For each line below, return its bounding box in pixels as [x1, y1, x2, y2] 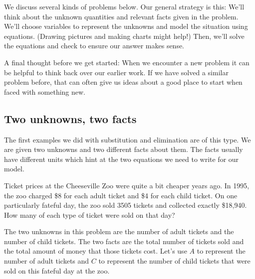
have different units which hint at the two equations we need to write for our [4, 153, 239, 164]
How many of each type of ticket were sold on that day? [4, 209, 175, 220]
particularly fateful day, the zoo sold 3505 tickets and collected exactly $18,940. [4, 200, 247, 210]
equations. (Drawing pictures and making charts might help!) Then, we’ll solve [4, 30, 245, 41]
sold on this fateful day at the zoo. [4, 265, 110, 276]
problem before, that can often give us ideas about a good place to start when [4, 77, 243, 87]
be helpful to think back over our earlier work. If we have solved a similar [4, 67, 229, 77]
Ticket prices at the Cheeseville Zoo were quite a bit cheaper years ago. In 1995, [4, 180, 250, 190]
